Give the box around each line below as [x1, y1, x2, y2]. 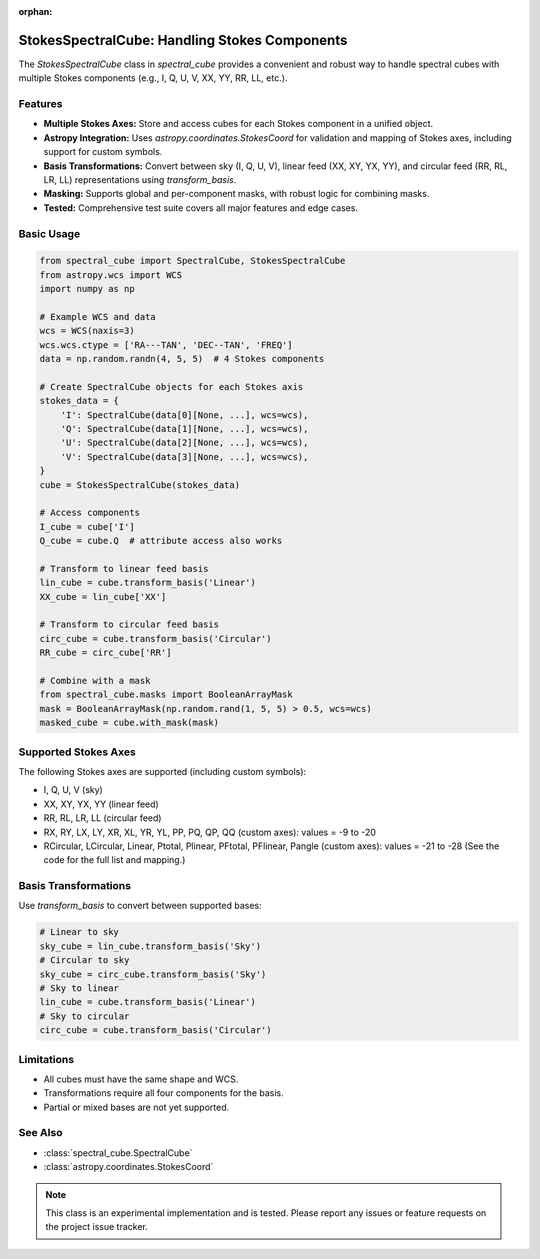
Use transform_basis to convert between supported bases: [18, 900, 262, 912]
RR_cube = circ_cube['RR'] [39, 647, 172, 659]
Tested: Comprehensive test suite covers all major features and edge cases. [43, 201, 359, 214]
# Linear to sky [39, 926, 120, 938]
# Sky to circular [39, 1010, 130, 1022]
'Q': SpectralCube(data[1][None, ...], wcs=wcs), [60, 423, 309, 435]
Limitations [18, 1052, 75, 1066]
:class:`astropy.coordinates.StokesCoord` [43, 1161, 214, 1173]
